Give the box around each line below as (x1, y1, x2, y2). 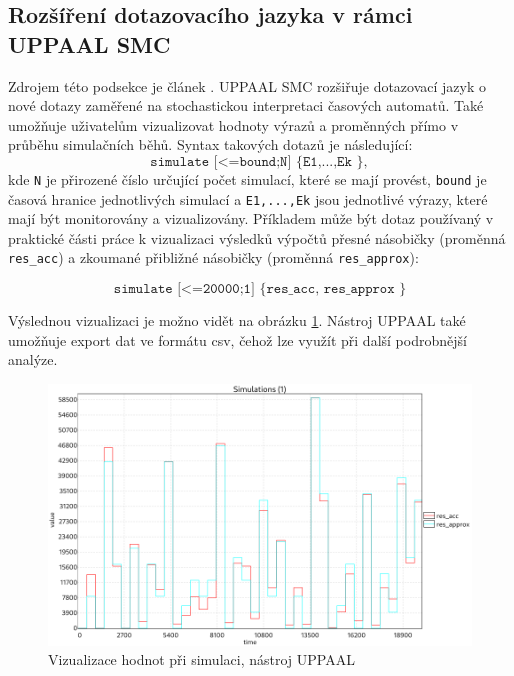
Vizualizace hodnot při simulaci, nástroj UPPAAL (48, 649, 355, 670)
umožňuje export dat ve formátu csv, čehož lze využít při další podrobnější (8, 329, 467, 350)
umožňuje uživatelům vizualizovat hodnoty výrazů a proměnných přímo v (8, 114, 459, 135)
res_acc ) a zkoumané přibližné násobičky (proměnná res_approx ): (8, 247, 419, 268)
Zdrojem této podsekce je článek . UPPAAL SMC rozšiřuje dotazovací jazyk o (8, 75, 487, 96)
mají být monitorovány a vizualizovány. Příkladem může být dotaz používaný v (8, 208, 494, 229)
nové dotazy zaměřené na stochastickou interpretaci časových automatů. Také (8, 95, 484, 116)
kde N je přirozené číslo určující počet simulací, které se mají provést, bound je (8, 168, 487, 189)
